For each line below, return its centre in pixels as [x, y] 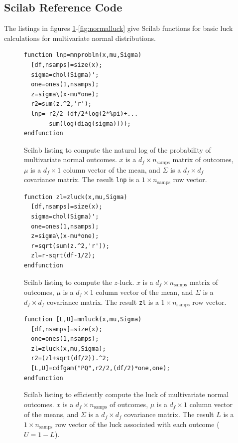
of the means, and [51, 414]
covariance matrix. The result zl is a [103, 302]
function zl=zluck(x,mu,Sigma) [76, 197]
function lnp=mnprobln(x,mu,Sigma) [83, 55]
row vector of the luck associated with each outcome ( [137, 424]
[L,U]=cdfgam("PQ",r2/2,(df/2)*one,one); [101, 368]
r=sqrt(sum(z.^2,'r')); [70, 246]
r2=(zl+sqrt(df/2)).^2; [70, 358]
